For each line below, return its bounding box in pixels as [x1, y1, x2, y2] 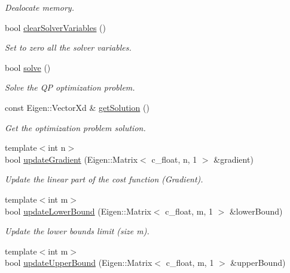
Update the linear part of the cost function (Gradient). [5, 173, 203, 185]
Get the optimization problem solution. [5, 121, 146, 134]
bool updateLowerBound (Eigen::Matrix [5, 204, 151, 217]
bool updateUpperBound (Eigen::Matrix [5, 256, 152, 269]
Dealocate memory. [5, 1, 74, 13]
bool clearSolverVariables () [5, 21, 106, 33]
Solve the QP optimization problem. [5, 81, 135, 94]
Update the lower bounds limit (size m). [5, 225, 149, 237]
